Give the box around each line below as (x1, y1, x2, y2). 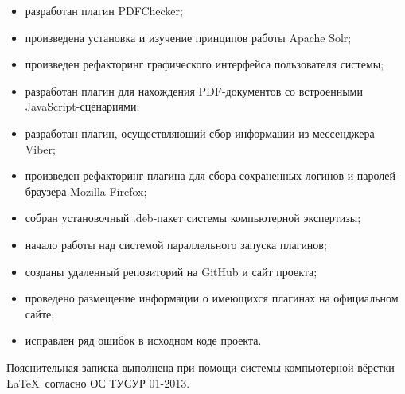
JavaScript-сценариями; (25, 98, 140, 115)
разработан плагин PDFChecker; (25, 2, 183, 18)
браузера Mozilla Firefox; (25, 182, 147, 199)
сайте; (25, 305, 55, 322)
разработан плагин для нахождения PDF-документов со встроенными (25, 82, 363, 99)
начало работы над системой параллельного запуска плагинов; (25, 236, 327, 252)
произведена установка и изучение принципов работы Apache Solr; (25, 29, 352, 45)
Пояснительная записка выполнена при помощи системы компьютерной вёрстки (6, 358, 395, 375)
